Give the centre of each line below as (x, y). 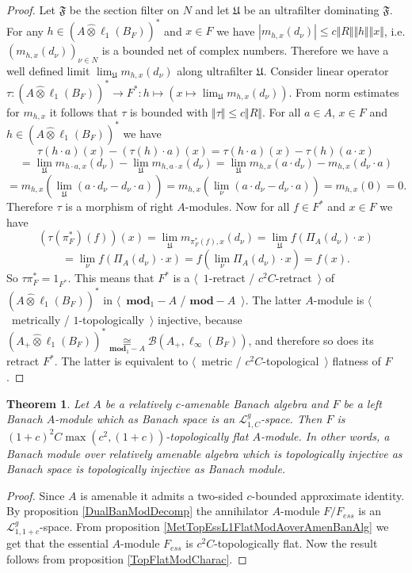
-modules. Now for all (237, 206)
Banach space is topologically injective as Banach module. (146, 469)
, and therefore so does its (311, 340)
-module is (339, 299)
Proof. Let (31, 10)
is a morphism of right (119, 206)
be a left (362, 403)
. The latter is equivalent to (121, 361)
